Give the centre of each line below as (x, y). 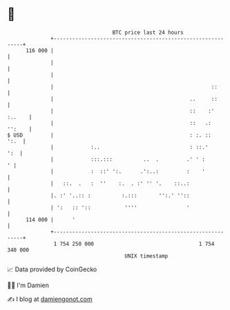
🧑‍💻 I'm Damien (28, 285)
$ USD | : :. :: (109, 135)
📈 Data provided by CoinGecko (52, 269)
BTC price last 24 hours (148, 32)
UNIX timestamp (146, 256)
